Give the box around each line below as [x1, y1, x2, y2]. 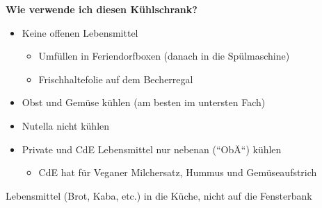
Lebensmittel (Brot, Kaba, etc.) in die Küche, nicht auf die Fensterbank [6, 188, 312, 202]
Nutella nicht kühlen [22, 118, 110, 132]
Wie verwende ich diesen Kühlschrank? [6, 2, 198, 16]
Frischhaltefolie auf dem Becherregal [38, 71, 193, 86]
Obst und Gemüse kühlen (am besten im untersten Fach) [22, 95, 266, 110]
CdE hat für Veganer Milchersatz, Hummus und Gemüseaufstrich [38, 165, 317, 180]
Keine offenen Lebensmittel [22, 25, 138, 40]
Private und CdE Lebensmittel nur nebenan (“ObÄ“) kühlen [22, 141, 282, 156]
